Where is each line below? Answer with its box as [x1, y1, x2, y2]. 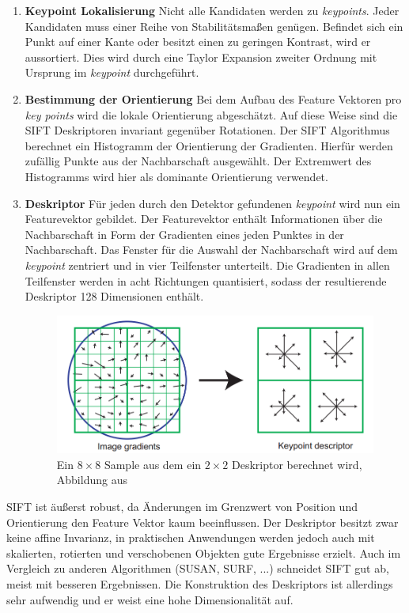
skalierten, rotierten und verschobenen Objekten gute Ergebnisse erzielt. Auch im [6, 544, 401, 561]
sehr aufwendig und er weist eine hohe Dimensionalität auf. [6, 591, 293, 607]
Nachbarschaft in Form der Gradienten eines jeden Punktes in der [25, 225, 344, 242]
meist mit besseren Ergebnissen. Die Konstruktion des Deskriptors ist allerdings [6, 575, 393, 592]
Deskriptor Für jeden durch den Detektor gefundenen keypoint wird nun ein [25, 195, 400, 211]
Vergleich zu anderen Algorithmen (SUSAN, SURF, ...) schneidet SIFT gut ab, [6, 560, 389, 577]
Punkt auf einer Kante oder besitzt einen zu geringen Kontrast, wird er [25, 33, 371, 50]
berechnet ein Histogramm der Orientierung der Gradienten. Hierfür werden [25, 137, 393, 153]
